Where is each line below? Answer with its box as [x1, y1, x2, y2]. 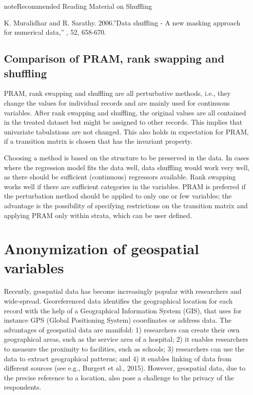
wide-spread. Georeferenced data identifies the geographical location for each [4, 296, 233, 306]
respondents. [4, 382, 41, 392]
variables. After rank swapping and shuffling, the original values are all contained [4, 107, 246, 117]
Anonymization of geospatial [4, 239, 199, 259]
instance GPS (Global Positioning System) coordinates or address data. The [4, 315, 232, 325]
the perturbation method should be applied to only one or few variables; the [4, 191, 232, 201]
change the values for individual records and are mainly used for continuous [4, 97, 230, 108]
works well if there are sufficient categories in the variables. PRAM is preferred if [4, 181, 246, 191]
